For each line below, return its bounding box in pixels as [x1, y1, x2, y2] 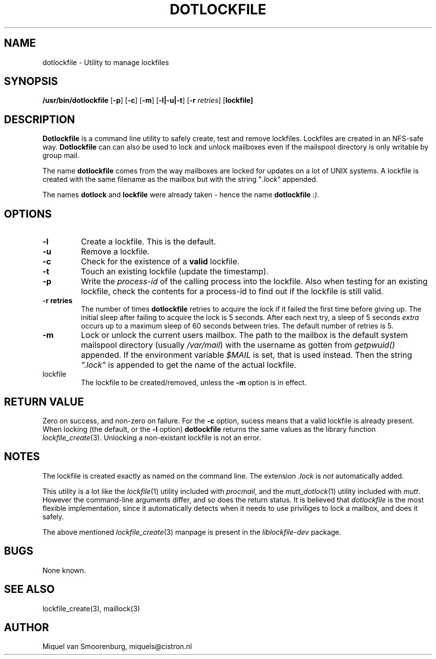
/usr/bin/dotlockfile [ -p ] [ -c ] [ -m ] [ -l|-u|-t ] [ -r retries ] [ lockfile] [42, 96, 253, 105]
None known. [42, 566, 86, 575]
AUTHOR [4, 621, 49, 634]
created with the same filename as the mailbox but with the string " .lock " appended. [42, 175, 318, 184]
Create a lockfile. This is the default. [81, 237, 216, 247]
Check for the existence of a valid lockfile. [81, 256, 240, 267]
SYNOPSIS [4, 75, 58, 88]
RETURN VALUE [4, 395, 84, 408]
